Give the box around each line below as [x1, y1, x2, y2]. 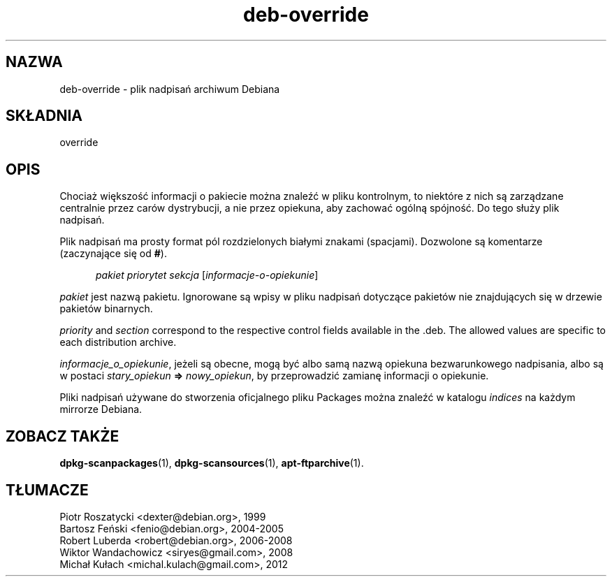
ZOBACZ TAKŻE [6, 427, 119, 445]
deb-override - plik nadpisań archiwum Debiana [59, 82, 280, 95]
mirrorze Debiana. [59, 403, 143, 416]
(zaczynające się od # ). [59, 247, 167, 260]
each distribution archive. [59, 336, 177, 349]
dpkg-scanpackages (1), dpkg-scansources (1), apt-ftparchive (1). [59, 457, 364, 470]
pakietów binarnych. [59, 303, 153, 315]
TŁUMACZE [6, 481, 89, 499]
